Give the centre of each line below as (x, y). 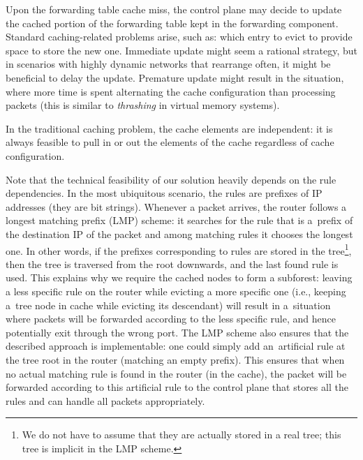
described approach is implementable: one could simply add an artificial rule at (176, 346)
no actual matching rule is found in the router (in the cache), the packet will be (176, 373)
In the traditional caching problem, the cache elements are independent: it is (169, 128)
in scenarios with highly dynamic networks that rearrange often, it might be (168, 64)
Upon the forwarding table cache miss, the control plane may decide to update (174, 9)
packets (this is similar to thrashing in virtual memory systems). (143, 105)
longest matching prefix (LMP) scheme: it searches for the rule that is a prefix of (179, 220)
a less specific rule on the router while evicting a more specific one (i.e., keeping (176, 291)
